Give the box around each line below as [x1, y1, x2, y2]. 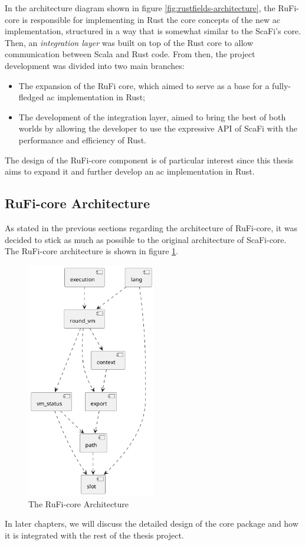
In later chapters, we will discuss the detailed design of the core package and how [5, 517, 299, 530]
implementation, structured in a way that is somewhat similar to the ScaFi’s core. [5, 25, 301, 37]
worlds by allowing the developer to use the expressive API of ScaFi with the [18, 122, 297, 134]
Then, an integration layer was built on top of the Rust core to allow [5, 36, 254, 48]
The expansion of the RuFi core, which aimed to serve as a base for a [18, 79, 270, 91]
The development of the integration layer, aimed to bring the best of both [18, 110, 286, 123]
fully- [272, 79, 291, 91]
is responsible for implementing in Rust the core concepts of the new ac [22, 13, 280, 25]
